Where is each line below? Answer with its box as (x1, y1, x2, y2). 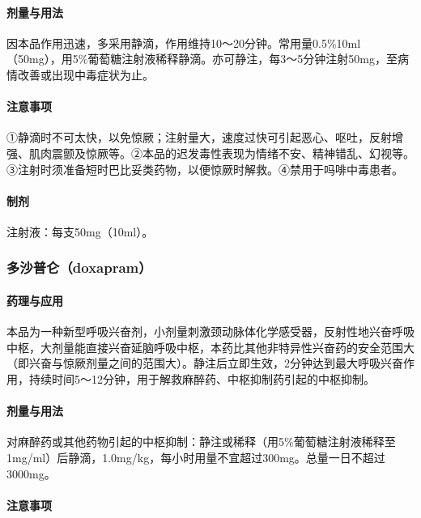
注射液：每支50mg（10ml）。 (6, 223, 154, 240)
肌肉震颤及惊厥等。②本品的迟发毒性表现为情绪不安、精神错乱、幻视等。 (28, 144, 415, 161)
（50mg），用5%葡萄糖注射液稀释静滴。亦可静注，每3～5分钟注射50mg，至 (6, 50, 398, 67)
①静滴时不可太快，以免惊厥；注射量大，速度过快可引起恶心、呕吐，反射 (6, 129, 392, 146)
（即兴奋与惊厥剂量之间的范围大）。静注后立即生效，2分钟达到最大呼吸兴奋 (6, 355, 403, 372)
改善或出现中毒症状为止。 (17, 66, 154, 83)
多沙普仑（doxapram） (6, 257, 152, 278)
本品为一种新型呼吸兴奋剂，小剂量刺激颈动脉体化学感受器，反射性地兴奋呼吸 (6, 323, 415, 340)
